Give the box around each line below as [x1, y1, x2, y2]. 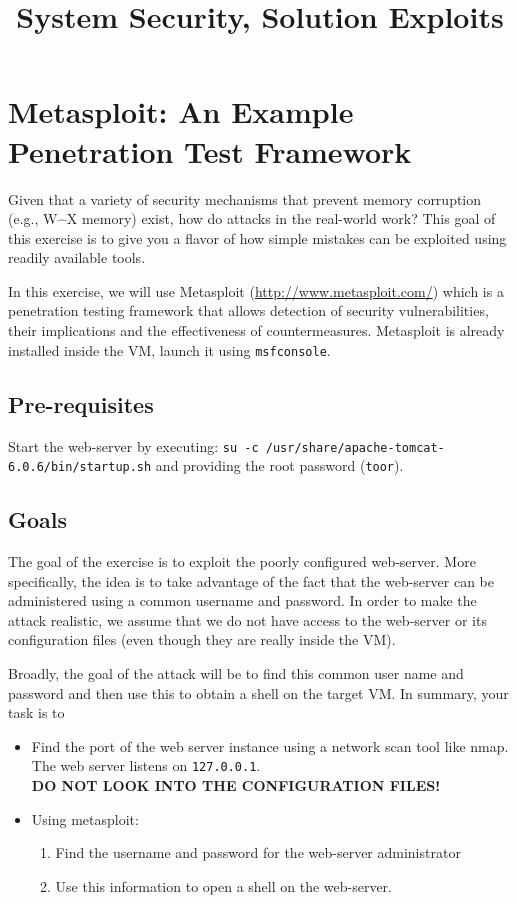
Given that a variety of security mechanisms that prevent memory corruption [8, 188, 482, 209]
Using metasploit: [31, 808, 139, 829]
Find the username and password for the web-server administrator [55, 842, 461, 863]
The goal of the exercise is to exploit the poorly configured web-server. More [8, 551, 476, 572]
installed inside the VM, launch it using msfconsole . [8, 339, 331, 360]
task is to [8, 702, 65, 723]
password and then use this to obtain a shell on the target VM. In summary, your [8, 682, 509, 703]
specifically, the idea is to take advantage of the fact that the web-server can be [8, 570, 494, 591]
